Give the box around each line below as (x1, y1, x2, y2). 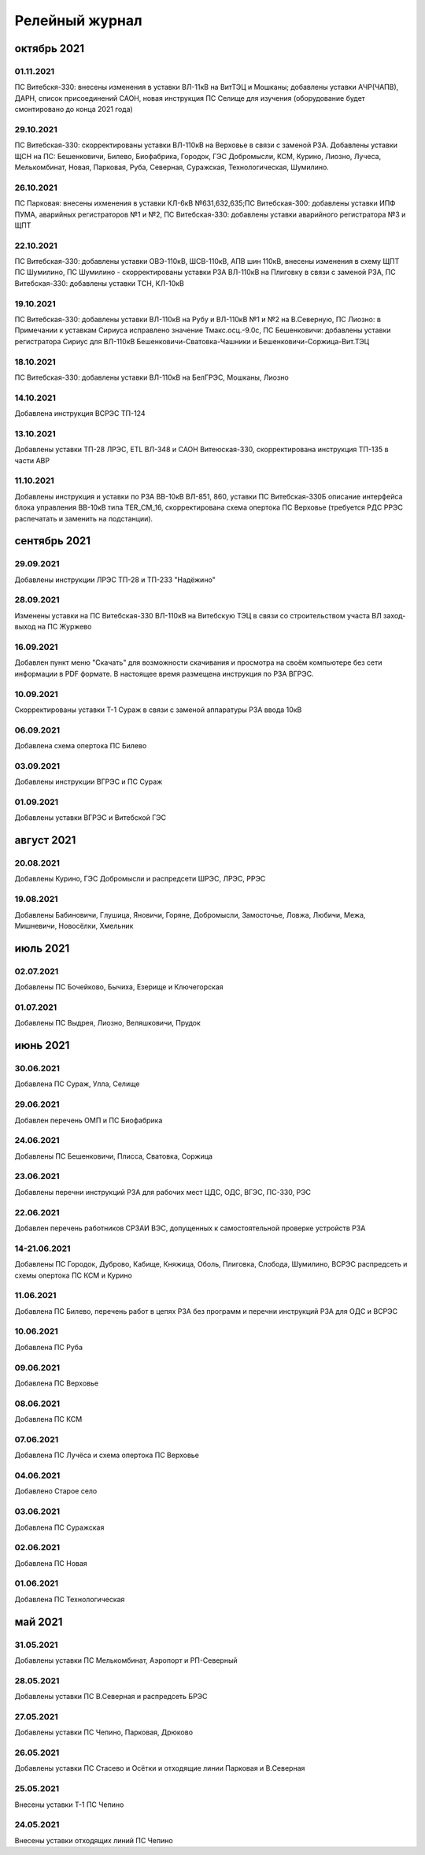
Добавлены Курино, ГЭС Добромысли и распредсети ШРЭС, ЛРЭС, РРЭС (14, 874, 266, 884)
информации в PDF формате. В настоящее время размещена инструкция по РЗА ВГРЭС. (14, 669, 314, 678)
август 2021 (14, 833, 76, 847)
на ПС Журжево (37, 622, 92, 632)
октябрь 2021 (14, 42, 85, 55)
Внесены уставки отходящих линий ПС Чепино (14, 1835, 173, 1845)
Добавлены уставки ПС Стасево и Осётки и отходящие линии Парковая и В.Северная (14, 1764, 305, 1773)
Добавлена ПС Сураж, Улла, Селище (14, 1079, 140, 1089)
